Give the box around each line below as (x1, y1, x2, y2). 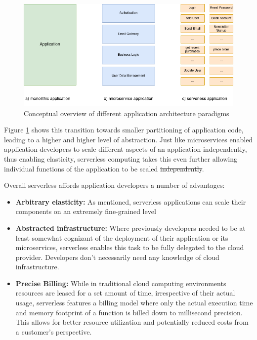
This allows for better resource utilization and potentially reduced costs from (15, 317, 249, 327)
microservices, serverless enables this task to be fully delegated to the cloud (15, 242, 244, 253)
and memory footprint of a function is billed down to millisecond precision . (15, 307, 243, 317)
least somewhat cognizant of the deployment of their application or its (15, 232, 228, 243)
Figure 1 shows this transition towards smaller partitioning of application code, (4, 125, 244, 135)
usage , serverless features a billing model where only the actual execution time (15, 297, 253, 308)
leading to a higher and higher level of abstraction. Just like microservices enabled (4, 134, 253, 144)
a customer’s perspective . (15, 326, 92, 337)
